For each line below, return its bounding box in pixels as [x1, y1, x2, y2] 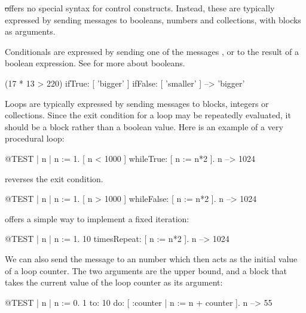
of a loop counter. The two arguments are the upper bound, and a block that [5, 264, 287, 277]
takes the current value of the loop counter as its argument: [5, 276, 223, 289]
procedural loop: [5, 132, 65, 145]
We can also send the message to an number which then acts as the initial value [5, 252, 298, 265]
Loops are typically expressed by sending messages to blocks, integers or [5, 97, 269, 109]
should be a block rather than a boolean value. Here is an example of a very [5, 120, 283, 133]
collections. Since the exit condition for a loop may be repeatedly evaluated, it [5, 109, 291, 121]
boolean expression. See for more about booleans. [5, 57, 185, 69]
